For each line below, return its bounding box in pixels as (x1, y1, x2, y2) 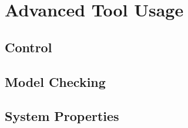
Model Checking (5, 72, 106, 90)
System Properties (5, 107, 119, 125)
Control (5, 38, 52, 56)
